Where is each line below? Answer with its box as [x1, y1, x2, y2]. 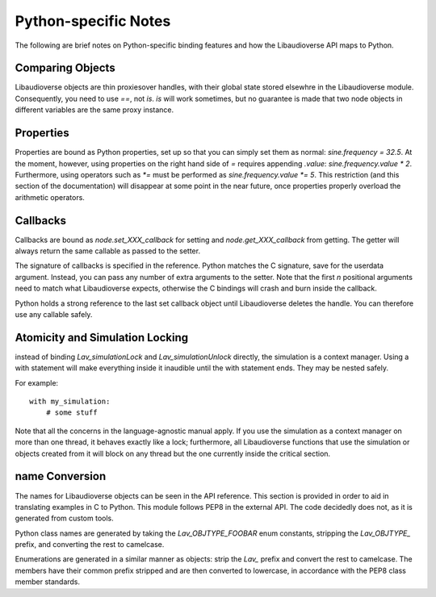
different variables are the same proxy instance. [15, 105, 174, 115]
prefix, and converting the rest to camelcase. [15, 540, 165, 549]
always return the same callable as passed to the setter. [15, 246, 201, 256]
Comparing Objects [15, 61, 116, 75]
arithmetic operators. [15, 192, 85, 202]
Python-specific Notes [15, 12, 171, 30]
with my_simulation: [29, 397, 111, 407]
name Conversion [15, 470, 107, 483]
